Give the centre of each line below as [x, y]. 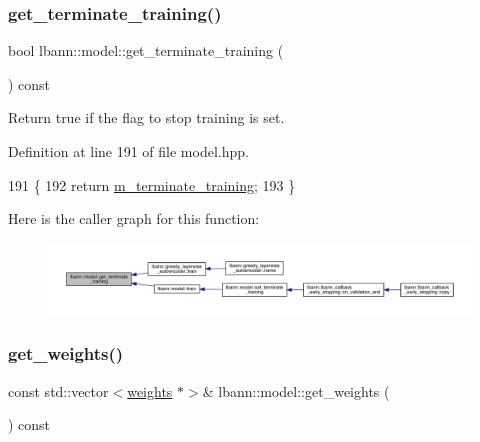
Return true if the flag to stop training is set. [146, 117]
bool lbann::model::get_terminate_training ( [146, 50]
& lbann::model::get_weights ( [296, 390]
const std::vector [58, 390]
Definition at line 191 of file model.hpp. [128, 151]
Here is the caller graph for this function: [134, 218]
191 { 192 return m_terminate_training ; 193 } [152, 184]
